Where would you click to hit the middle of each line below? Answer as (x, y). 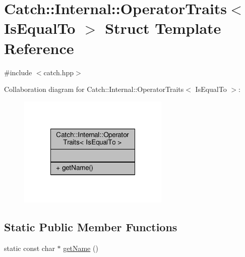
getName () (81, 248)
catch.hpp (59, 72)
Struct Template (163, 28)
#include (18, 72)
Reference (39, 48)
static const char (29, 248)
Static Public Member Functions (91, 226)
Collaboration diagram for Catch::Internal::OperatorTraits (94, 89)
